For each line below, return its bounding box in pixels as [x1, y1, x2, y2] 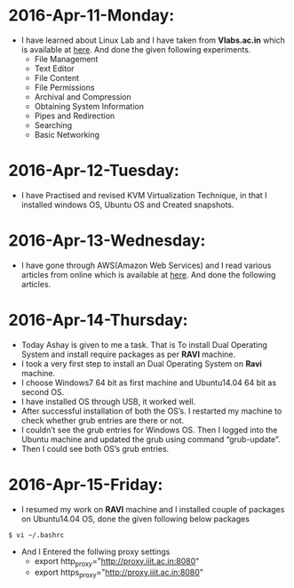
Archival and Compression [34, 91, 132, 102]
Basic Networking [34, 129, 99, 140]
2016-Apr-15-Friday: [8, 474, 163, 495]
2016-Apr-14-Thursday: [8, 310, 188, 330]
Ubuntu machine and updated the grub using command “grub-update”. [20, 433, 281, 445]
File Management [34, 53, 99, 64]
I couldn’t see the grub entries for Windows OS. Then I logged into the [20, 424, 278, 435]
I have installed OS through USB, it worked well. [20, 396, 196, 407]
